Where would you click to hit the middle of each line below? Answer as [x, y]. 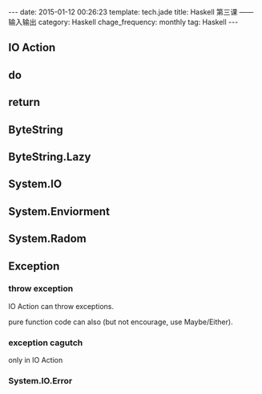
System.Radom [47, 239]
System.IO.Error [40, 381]
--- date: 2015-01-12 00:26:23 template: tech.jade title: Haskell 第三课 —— [131, 12]
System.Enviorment [59, 211]
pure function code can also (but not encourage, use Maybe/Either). [121, 322]
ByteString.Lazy [50, 157]
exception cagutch [46, 343]
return [24, 102]
